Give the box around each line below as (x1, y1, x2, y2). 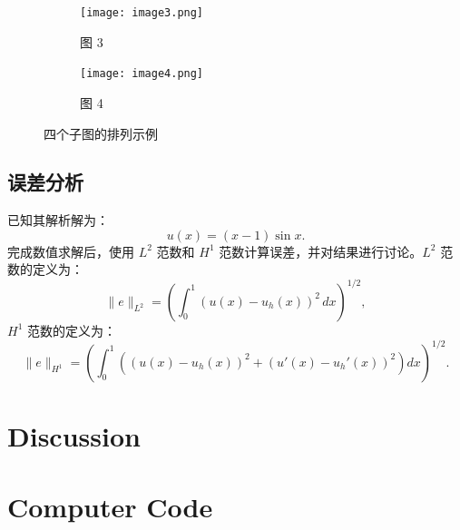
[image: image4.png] (80, 67, 204, 81)
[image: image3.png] (80, 6, 204, 19)
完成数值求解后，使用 (7, 241, 134, 260)
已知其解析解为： (7, 211, 109, 230)
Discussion (7, 417, 141, 454)
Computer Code (7, 488, 213, 525)
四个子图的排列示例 (44, 123, 158, 142)
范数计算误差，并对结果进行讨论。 (219, 241, 423, 260)
